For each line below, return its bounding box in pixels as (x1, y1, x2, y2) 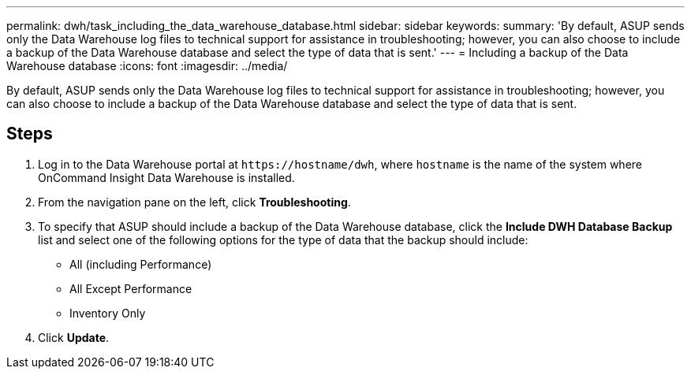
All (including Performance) (69, 257, 212, 271)
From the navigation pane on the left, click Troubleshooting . (38, 195, 351, 209)
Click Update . (38, 330, 110, 344)
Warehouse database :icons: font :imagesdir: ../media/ (6, 59, 288, 72)
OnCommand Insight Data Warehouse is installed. (38, 170, 295, 184)
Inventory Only (69, 306, 146, 320)
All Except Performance (69, 281, 192, 295)
